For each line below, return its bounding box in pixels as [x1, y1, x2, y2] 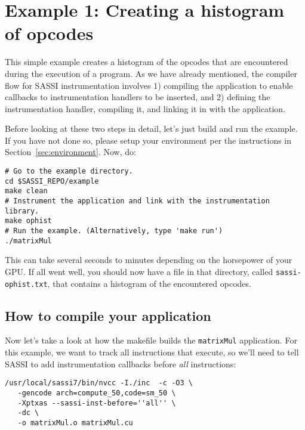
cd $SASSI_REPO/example [5, 177, 99, 185]
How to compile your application [5, 306, 211, 324]
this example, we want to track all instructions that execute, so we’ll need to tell [5, 346, 299, 358]
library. [5, 206, 39, 215]
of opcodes [5, 21, 94, 45]
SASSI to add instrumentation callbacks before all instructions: [5, 357, 236, 370]
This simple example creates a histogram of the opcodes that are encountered [5, 55, 288, 68]
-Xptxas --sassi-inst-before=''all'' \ [17, 398, 176, 407]
